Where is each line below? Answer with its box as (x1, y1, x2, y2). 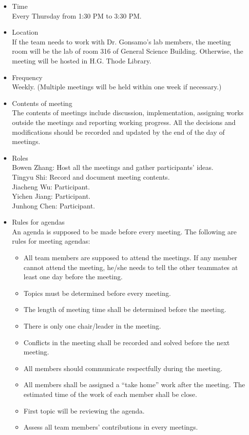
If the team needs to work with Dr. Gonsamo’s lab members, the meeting (12, 36, 231, 46)
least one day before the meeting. (23, 271, 123, 282)
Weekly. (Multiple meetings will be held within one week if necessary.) (12, 82, 222, 92)
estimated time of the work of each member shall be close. (23, 389, 197, 399)
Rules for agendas (12, 217, 65, 227)
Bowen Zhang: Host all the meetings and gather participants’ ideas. (12, 162, 213, 172)
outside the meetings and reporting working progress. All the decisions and (12, 117, 236, 127)
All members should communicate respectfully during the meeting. (23, 363, 223, 373)
